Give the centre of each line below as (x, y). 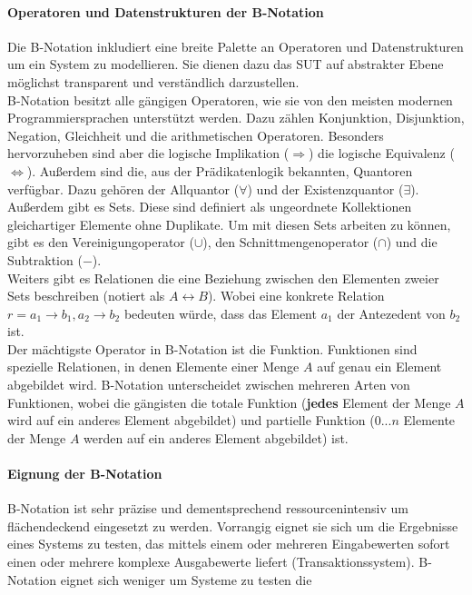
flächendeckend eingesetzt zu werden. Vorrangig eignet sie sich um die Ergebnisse (233, 526)
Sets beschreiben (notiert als (86, 296)
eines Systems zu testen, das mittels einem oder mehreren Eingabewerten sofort (229, 544)
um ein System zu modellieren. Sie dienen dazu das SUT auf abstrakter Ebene (226, 64)
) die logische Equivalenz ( (381, 153)
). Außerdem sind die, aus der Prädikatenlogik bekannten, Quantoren (220, 170)
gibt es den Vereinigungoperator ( (101, 242)
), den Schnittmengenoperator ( (290, 242)
